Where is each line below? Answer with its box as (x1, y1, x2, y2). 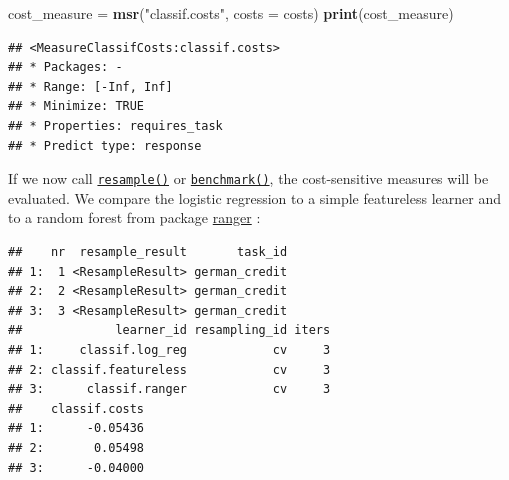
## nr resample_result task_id (8, 245, 288, 259)
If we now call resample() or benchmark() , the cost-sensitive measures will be (8, 168, 489, 189)
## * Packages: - (8, 60, 123, 75)
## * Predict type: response (8, 138, 202, 153)
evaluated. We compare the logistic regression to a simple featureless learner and (8, 187, 501, 208)
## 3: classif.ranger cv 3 (8, 382, 331, 397)
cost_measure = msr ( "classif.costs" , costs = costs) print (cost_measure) (8, 3, 454, 23)
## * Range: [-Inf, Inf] (8, 79, 173, 94)
